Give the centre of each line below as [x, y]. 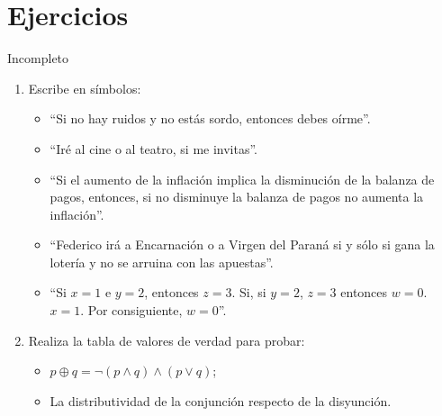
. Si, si [249, 292]
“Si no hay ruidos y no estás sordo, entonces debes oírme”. [210, 118]
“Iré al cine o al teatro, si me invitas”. [154, 148]
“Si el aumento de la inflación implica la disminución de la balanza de [242, 179]
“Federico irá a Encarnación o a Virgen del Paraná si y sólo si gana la [242, 244]
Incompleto [38, 58]
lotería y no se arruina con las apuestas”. [162, 262]
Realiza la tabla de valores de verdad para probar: [167, 340]
